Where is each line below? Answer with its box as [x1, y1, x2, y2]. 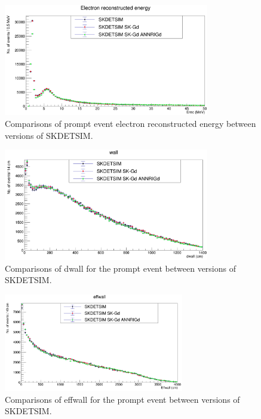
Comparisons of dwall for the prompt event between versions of [5, 262, 237, 274]
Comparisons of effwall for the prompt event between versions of [5, 393, 240, 405]
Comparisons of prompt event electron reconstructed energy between [5, 117, 256, 130]
